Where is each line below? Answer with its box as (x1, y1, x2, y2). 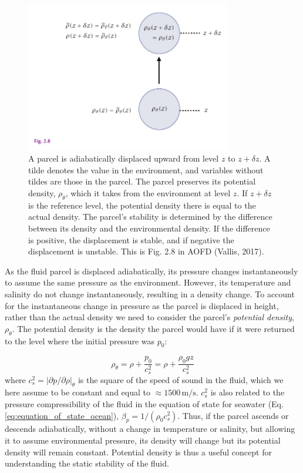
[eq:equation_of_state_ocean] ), (5, 409, 119, 421)
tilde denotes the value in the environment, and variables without (28, 163, 264, 176)
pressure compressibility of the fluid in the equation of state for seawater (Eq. (5, 397, 284, 410)
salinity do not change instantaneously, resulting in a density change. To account (5, 287, 295, 300)
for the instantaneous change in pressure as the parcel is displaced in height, (5, 299, 279, 311)
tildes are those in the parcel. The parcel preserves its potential (28, 175, 256, 187)
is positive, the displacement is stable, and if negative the (28, 233, 234, 246)
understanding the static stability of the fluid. (5, 457, 169, 469)
